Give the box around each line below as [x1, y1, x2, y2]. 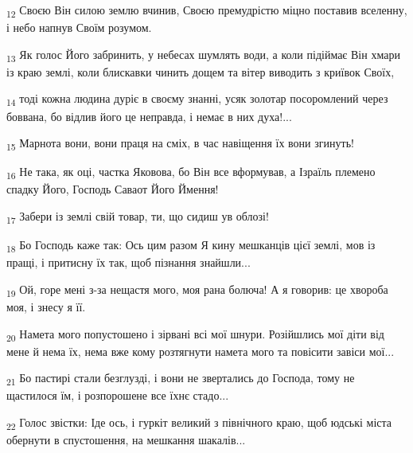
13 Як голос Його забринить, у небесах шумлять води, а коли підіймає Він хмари [6, 45, 400, 64]
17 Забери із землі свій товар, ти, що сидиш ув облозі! [6, 208, 269, 226]
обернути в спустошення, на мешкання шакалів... [6, 432, 246, 448]
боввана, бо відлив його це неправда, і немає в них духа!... [6, 107, 292, 124]
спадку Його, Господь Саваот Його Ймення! [6, 181, 219, 197]
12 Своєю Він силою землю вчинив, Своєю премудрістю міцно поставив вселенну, [6, 2, 407, 20]
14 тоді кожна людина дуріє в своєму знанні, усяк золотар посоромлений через [6, 90, 388, 109]
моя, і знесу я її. [6, 298, 86, 314]
